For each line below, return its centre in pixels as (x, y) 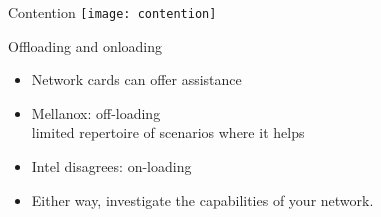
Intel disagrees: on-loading (111, 166)
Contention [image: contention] (112, 12)
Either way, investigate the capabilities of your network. (202, 199)
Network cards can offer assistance (136, 79)
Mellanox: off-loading (96, 112)
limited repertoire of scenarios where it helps (168, 132)
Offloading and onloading (85, 45)
